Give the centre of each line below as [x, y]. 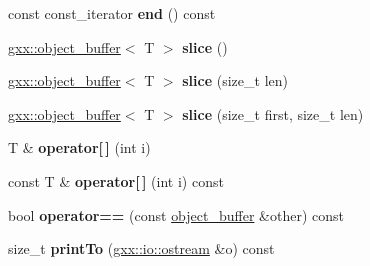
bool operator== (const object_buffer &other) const [176, 214]
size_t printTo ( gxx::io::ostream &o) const [141, 248]
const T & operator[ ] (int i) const [116, 180]
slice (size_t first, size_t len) [273, 113]
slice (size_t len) [235, 80]
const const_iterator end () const [112, 13]
